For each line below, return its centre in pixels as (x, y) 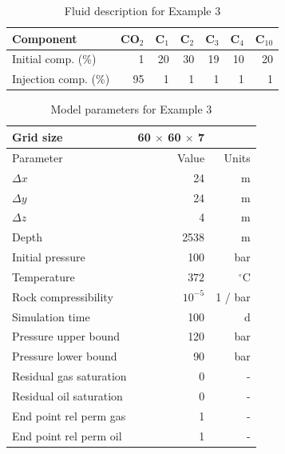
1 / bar (233, 296)
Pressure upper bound (66, 336)
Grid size (38, 136)
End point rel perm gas (69, 415)
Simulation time (51, 316)
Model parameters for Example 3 (131, 109)
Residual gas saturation (69, 376)
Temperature (44, 276)
